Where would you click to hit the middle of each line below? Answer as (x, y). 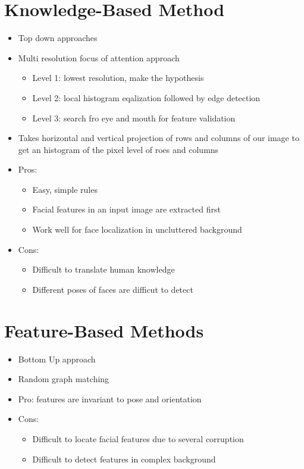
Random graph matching (64, 379)
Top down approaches (58, 38)
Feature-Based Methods (104, 330)
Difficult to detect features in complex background (124, 459)
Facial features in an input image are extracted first (126, 209)
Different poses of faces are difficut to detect (113, 289)
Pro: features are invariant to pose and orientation (110, 398)
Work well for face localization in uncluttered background (137, 229)
